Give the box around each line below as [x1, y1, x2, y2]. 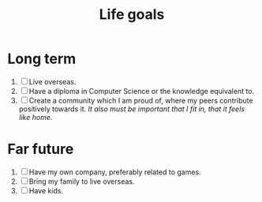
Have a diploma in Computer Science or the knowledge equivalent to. [28, 86, 254, 95]
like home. [18, 112, 53, 122]
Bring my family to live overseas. [28, 176, 135, 186]
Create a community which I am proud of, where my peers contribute [28, 95, 253, 105]
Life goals [99, 6, 165, 24]
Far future [7, 140, 74, 159]
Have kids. [28, 185, 64, 195]
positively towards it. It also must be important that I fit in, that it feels [18, 104, 245, 114]
